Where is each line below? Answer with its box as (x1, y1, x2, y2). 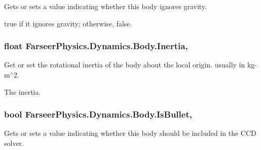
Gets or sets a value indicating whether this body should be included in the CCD (4, 128, 256, 138)
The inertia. (4, 86, 41, 97)
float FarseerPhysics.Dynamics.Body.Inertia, (4, 40, 188, 52)
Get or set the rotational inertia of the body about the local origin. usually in (4, 59, 245, 70)
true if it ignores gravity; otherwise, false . (4, 18, 132, 28)
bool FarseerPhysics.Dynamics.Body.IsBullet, (4, 108, 192, 121)
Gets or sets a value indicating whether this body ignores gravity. (4, 1, 207, 11)
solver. (4, 138, 24, 148)
